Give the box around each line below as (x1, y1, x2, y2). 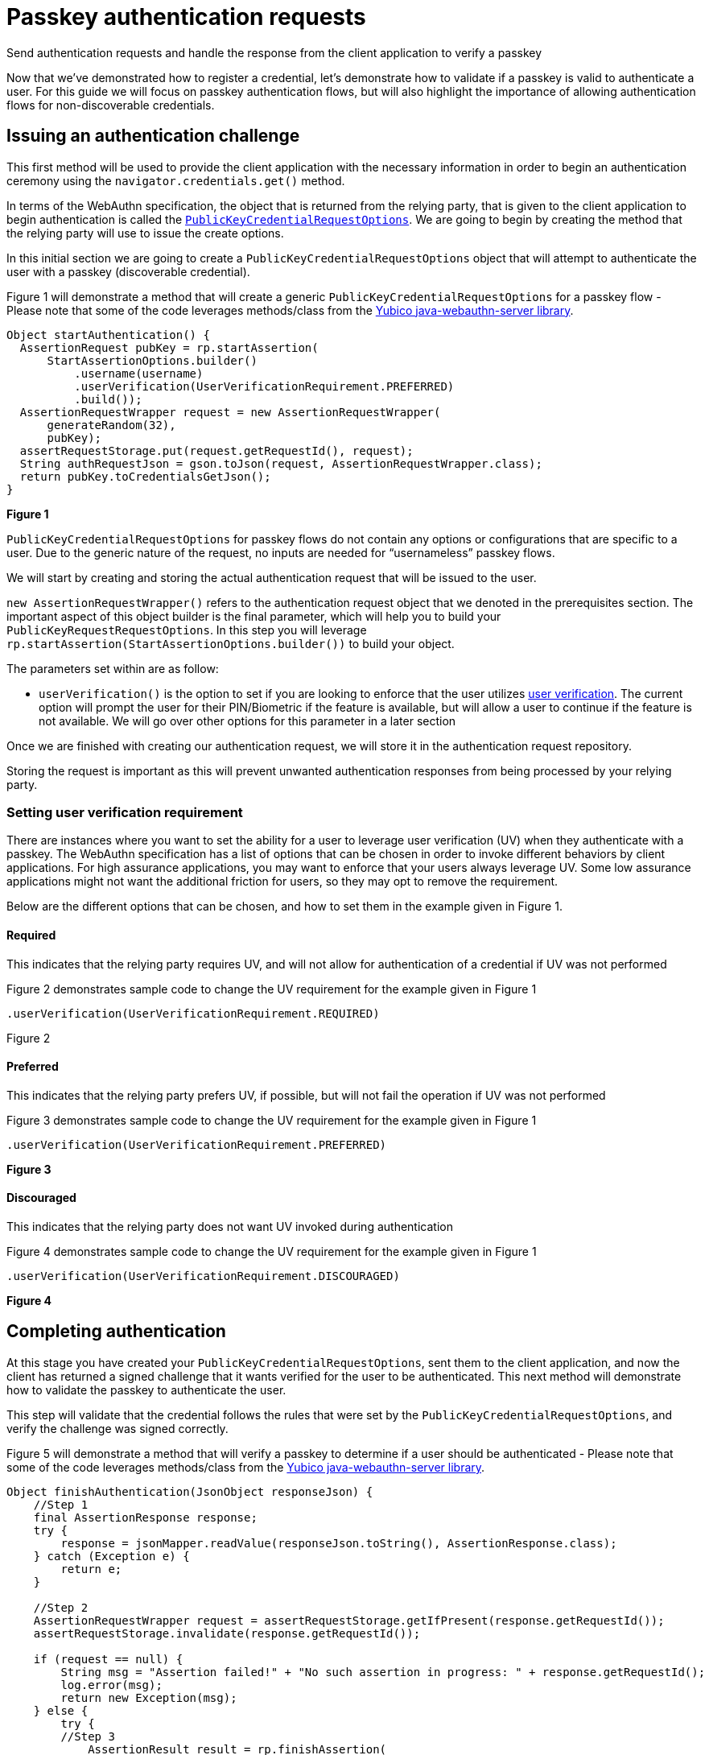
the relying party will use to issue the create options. (6, 225, 284, 240)
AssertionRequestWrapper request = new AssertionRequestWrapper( (19, 405, 441, 419)
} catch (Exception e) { (33, 1549, 190, 1563)
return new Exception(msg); (60, 1691, 237, 1704)
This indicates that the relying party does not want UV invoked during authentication (6, 1220, 453, 1233)
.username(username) (74, 366, 204, 380)
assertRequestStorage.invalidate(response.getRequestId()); (33, 1626, 421, 1640)
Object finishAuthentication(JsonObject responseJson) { (6, 1485, 373, 1498)
